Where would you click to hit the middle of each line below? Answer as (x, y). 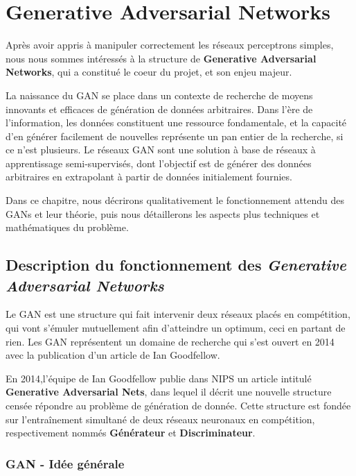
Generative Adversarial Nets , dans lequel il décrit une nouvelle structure (169, 392)
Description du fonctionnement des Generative (176, 265)
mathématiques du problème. (67, 227)
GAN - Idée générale (65, 463)
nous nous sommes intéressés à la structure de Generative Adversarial (161, 58)
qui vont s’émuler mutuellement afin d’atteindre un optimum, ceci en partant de (176, 328)
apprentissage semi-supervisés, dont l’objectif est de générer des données (159, 163)
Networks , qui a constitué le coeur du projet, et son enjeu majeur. (149, 72)
